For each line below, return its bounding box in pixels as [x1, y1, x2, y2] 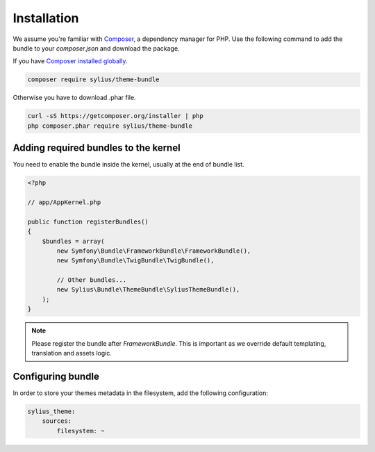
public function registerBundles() [27, 217, 149, 226]
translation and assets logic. [31, 349, 112, 357]
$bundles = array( [42, 237, 105, 245]
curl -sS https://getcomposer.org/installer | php [27, 112, 204, 120]
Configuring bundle [12, 370, 100, 382]
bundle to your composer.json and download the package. [12, 44, 180, 52]
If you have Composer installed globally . [12, 57, 128, 65]
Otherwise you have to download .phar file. [12, 94, 136, 102]
